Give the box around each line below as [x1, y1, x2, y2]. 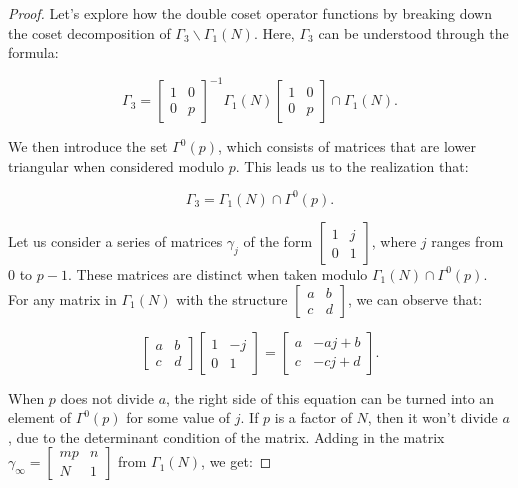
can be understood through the [318, 22, 509, 43]
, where [371, 230, 417, 251]
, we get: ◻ [201, 451, 272, 472]
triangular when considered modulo [8, 155, 225, 176]
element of [8, 407, 71, 428]
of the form [243, 230, 313, 251]
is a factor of [274, 407, 352, 428]
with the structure [176, 288, 288, 309]
